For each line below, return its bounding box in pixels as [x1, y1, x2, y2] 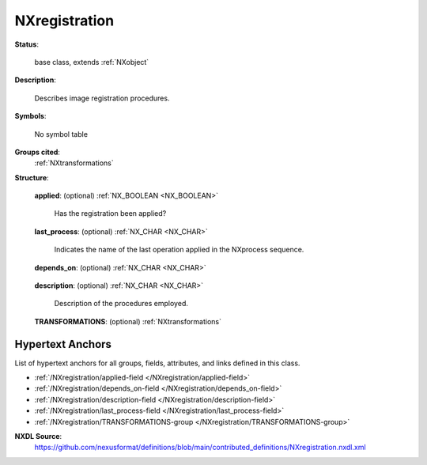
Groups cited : [14, 147, 61, 157]
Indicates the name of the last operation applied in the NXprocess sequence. [54, 245, 304, 255]
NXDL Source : [14, 432, 62, 441]
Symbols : [14, 112, 47, 121]
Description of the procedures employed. [54, 299, 189, 308]
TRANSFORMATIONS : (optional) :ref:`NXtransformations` [34, 316, 221, 326]
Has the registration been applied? [54, 209, 167, 218]
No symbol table [34, 129, 89, 138]
